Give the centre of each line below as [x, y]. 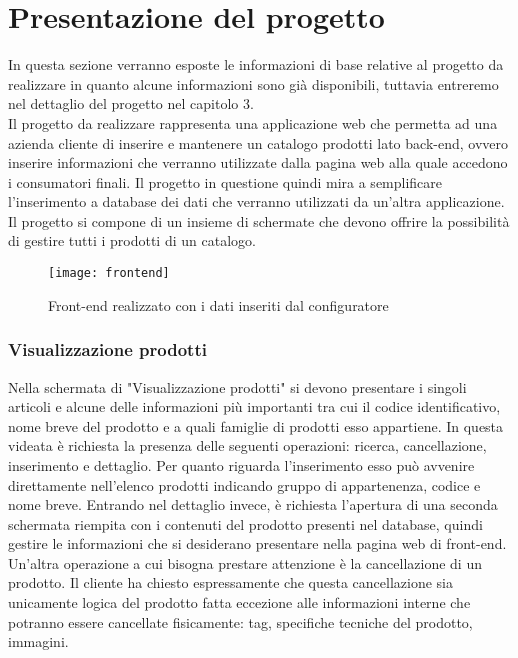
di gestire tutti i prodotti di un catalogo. [132, 240]
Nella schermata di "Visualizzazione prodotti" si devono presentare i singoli [237, 386]
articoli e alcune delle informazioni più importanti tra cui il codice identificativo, [254, 406]
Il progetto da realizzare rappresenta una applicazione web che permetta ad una [253, 122]
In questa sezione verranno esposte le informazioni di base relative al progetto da [256, 64]
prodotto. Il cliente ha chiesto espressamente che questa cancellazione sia [230, 582]
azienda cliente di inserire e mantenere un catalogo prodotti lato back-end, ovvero [258, 142]
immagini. [38, 641]
